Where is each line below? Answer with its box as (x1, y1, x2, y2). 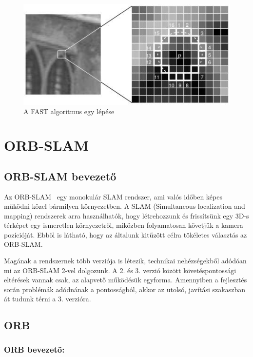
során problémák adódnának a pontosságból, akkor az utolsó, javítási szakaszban (4, 284, 245, 294)
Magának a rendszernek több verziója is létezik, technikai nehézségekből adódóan (4, 256, 247, 266)
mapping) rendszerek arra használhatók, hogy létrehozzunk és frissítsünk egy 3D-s (4, 210, 249, 220)
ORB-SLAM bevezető (4, 168, 117, 183)
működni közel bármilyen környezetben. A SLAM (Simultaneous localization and (4, 201, 245, 211)
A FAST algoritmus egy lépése (23, 106, 115, 117)
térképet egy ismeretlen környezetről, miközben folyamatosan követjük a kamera (4, 220, 243, 230)
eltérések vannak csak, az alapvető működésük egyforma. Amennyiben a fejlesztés (4, 275, 247, 285)
